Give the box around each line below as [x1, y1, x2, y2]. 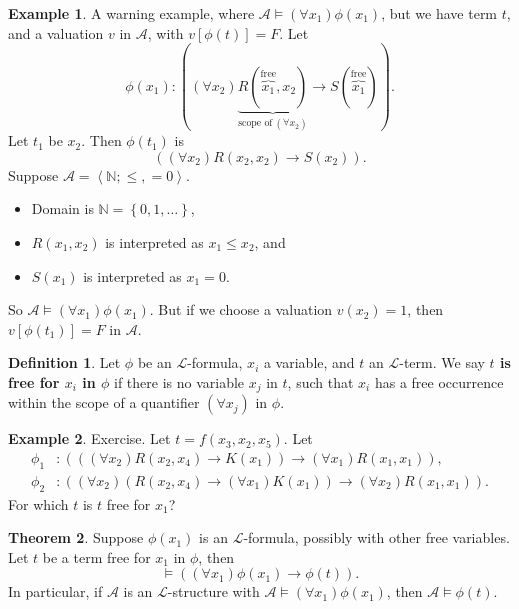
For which [8, 493, 69, 514]
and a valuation [8, 22, 104, 43]
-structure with [167, 581, 260, 602]
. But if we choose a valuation [149, 299, 333, 320]
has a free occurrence [374, 371, 504, 392]
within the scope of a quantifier [8, 392, 200, 413]
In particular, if [8, 581, 103, 602]
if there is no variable [113, 371, 245, 392]
